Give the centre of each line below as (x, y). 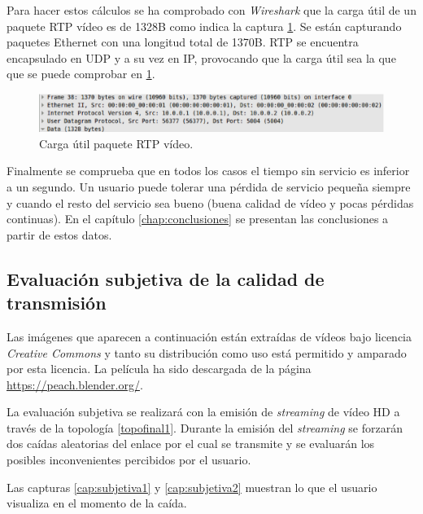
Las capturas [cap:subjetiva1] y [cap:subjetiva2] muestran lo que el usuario (192, 487)
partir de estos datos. (59, 234)
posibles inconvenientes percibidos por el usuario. (129, 460)
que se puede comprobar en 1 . (81, 74)
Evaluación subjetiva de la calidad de (166, 278)
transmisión (57, 303)
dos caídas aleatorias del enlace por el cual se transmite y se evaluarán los (191, 444)
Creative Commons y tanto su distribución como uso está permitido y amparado (207, 352)
